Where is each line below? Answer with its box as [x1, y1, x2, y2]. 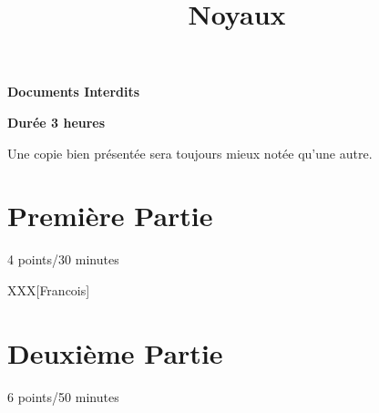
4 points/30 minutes [7, 250, 119, 269]
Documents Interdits [7, 82, 140, 101]
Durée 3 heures [7, 112, 106, 131]
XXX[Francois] [7, 280, 90, 299]
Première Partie [7, 197, 213, 234]
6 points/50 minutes [7, 387, 119, 406]
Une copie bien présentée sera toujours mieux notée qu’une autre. [7, 143, 373, 162]
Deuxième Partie [7, 334, 223, 371]
